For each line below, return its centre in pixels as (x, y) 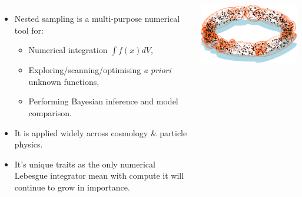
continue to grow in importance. (72, 187)
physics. (29, 144)
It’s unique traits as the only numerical (85, 164)
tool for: (29, 30)
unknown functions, (64, 81)
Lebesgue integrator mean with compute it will (99, 175)
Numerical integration (68, 50)
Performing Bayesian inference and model (103, 101)
